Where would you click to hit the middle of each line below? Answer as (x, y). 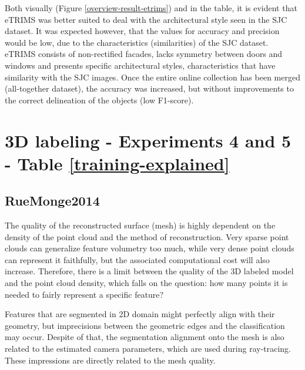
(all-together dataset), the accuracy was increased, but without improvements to (149, 88)
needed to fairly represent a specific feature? (84, 294)
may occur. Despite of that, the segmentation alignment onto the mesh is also (145, 337)
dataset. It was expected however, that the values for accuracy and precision (142, 31)
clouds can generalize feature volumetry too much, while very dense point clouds (150, 248)
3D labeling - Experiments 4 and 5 (148, 140)
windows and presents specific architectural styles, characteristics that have (140, 65)
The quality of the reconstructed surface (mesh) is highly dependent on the (140, 225)
